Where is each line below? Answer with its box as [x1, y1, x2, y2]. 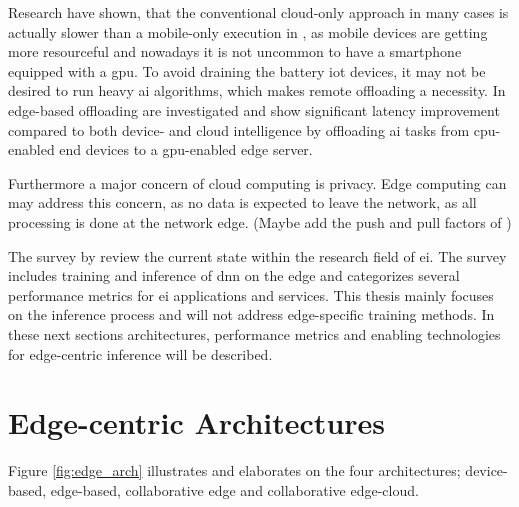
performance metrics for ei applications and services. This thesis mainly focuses [8, 284, 494, 305]
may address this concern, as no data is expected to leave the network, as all [8, 192, 477, 213]
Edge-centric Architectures [8, 402, 386, 443]
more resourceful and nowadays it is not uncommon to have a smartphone [8, 41, 462, 62]
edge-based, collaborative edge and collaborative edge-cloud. [50, 479, 419, 500]
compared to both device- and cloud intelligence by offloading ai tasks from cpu [8, 119, 496, 140]
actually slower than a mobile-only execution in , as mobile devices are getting [8, 21, 488, 42]
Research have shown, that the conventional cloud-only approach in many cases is [8, 2, 509, 22]
